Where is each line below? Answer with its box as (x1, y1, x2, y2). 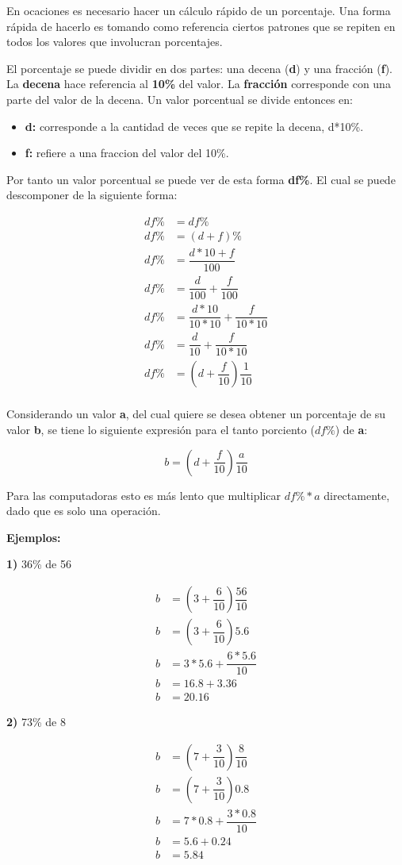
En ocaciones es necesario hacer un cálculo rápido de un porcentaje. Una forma (6, 2, 391, 18)
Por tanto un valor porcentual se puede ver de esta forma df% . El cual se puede (6, 171, 396, 187)
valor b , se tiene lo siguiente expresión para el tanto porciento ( (6, 421, 315, 438)
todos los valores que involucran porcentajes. (6, 33, 223, 50)
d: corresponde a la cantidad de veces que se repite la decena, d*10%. (25, 117, 364, 134)
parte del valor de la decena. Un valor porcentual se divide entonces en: (6, 90, 354, 107)
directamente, (324, 486, 390, 503)
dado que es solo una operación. (6, 502, 161, 519)
